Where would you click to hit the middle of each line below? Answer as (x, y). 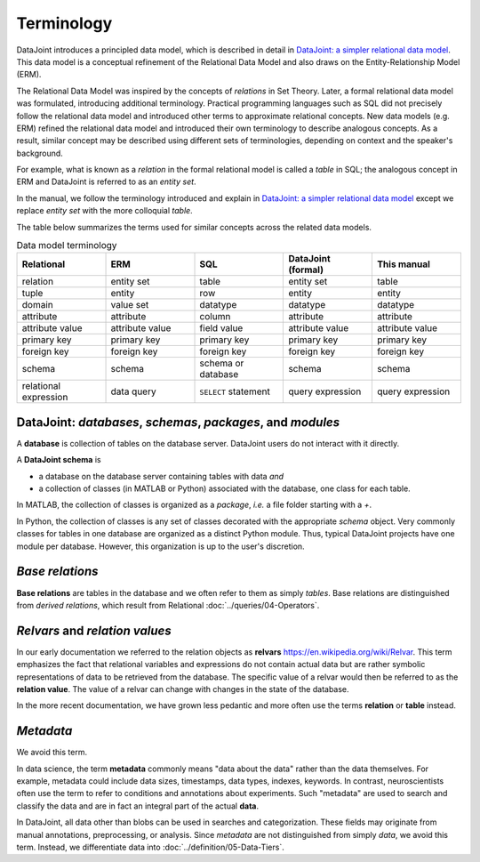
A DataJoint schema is (59, 460)
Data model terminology (67, 246)
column (215, 317)
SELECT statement (235, 391)
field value (221, 328)
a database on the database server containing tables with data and (161, 476)
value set (130, 305)
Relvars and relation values (94, 630)
